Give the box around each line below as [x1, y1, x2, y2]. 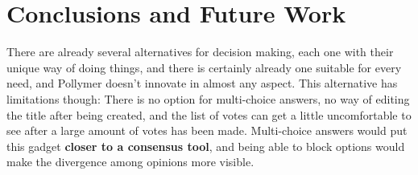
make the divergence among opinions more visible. [6, 153, 255, 170]
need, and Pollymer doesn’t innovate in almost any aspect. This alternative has [6, 75, 398, 92]
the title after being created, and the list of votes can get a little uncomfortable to [6, 106, 412, 123]
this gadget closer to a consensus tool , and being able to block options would [6, 137, 405, 154]
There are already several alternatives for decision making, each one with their [6, 43, 394, 60]
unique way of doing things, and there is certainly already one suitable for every [6, 59, 402, 75]
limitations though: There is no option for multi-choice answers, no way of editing [6, 90, 410, 107]
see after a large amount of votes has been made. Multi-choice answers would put [6, 122, 408, 139]
